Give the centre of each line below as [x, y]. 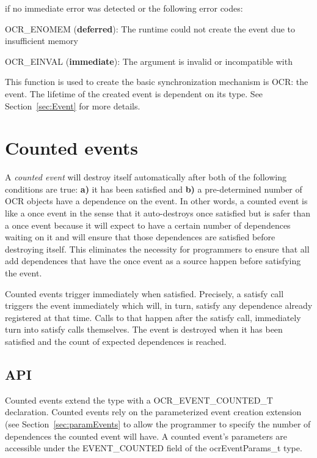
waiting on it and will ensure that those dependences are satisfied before [140, 237]
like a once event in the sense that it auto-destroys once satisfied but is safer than [158, 213]
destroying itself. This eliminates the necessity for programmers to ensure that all [157, 249]
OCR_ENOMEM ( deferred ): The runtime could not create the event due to [150, 28]
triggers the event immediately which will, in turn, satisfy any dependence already [159, 305]
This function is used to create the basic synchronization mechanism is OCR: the [157, 82]
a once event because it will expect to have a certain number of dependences [148, 225]
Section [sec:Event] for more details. [73, 105]
